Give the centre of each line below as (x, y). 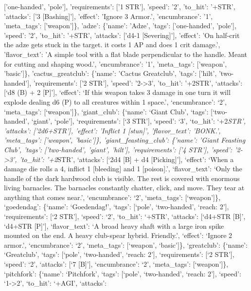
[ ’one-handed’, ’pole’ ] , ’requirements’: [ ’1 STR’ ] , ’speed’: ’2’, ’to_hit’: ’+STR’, (120, 6)
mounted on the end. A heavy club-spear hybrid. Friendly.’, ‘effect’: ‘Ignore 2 (118, 235)
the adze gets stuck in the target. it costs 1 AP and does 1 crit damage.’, (112, 45)
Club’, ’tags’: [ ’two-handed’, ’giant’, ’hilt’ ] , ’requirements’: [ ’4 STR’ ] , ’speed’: (118, 149)
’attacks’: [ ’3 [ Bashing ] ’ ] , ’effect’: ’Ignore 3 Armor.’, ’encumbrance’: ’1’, (108, 16)
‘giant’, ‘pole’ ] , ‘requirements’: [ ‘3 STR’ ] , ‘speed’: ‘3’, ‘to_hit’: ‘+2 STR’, (138, 121)
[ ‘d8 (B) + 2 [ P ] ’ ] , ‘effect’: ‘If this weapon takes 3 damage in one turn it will (117, 92)
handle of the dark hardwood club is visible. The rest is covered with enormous (122, 178)
